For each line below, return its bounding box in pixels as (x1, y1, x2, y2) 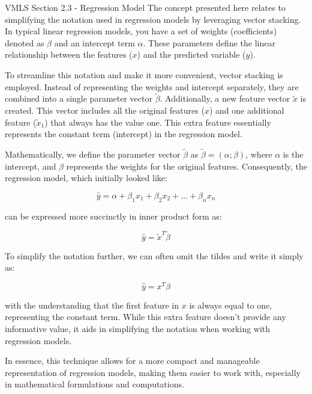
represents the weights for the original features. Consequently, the (66, 159, 308, 172)
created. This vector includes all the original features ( (5, 103, 205, 116)
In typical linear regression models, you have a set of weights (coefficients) (5, 25, 277, 37)
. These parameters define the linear (143, 36, 275, 49)
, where (245, 147, 272, 160)
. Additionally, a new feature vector (160, 92, 290, 105)
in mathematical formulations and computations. (5, 378, 184, 390)
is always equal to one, (189, 298, 272, 311)
